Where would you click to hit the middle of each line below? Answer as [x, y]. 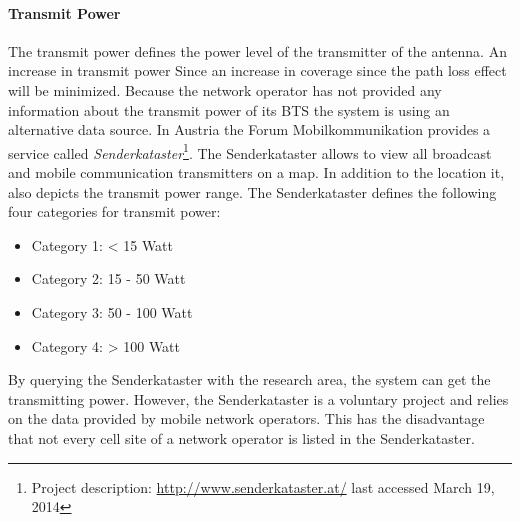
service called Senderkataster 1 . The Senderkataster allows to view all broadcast [250, 151]
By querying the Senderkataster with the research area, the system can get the [249, 379]
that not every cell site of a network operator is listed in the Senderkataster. [241, 437]
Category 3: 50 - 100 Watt [112, 311]
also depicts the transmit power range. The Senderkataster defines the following [252, 191]
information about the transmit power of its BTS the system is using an [229, 109]
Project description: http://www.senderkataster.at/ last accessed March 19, [263, 486]
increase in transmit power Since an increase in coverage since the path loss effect [257, 70]
